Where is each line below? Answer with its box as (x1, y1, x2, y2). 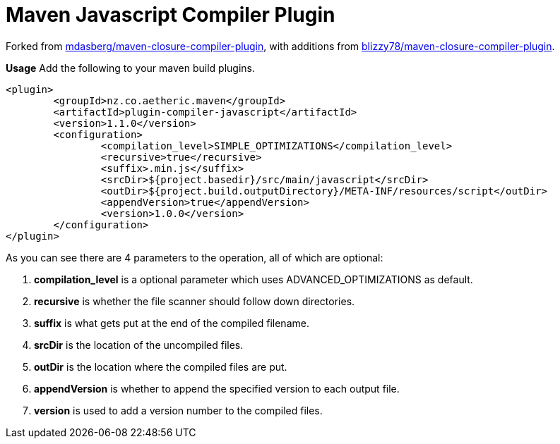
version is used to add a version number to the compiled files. (34, 404, 323, 417)
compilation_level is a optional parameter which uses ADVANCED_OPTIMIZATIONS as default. (34, 273, 473, 285)
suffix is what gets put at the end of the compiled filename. (34, 316, 309, 329)
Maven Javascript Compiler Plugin (6, 3, 335, 27)
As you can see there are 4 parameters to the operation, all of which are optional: (6, 251, 383, 264)
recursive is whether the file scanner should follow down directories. (34, 295, 355, 307)
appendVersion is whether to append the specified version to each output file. (34, 382, 400, 395)
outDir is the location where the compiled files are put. (34, 360, 287, 373)
